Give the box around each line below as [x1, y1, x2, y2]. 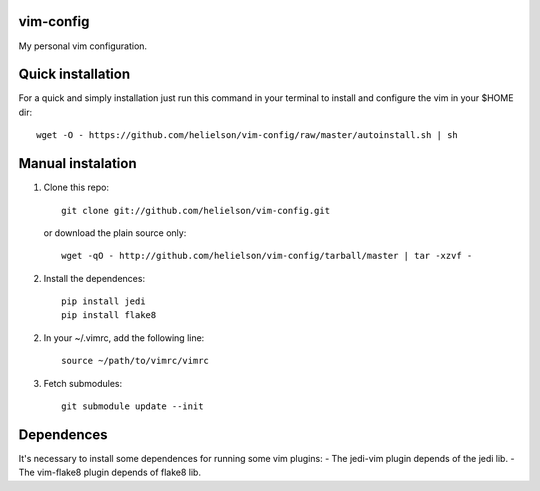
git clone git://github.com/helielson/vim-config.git [61, 205, 330, 216]
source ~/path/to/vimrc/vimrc [61, 355, 210, 367]
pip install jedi [61, 296, 146, 307]
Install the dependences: [43, 272, 145, 284]
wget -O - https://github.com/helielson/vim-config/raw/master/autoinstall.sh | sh [36, 130, 459, 141]
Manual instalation [18, 155, 137, 172]
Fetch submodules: [43, 377, 123, 389]
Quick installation [18, 66, 131, 83]
